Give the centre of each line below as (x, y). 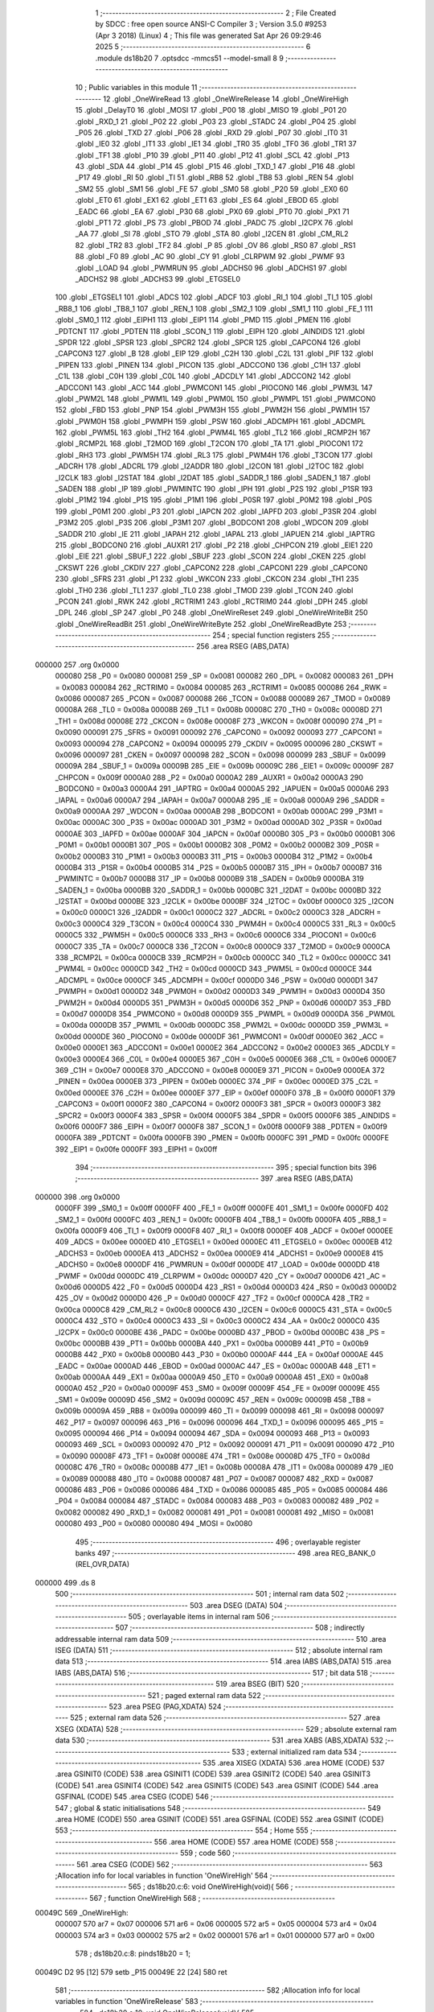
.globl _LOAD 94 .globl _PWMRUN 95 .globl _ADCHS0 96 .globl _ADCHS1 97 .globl (211, 268)
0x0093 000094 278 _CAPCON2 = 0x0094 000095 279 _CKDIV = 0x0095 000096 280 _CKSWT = (219, 744)
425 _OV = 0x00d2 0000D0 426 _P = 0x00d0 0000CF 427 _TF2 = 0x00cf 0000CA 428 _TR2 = (213, 1298)
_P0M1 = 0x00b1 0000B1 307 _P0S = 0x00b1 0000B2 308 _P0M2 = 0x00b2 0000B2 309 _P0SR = (217, 845)
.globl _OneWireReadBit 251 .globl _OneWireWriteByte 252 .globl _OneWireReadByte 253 (201, 624)
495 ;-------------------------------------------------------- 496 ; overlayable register (218, 1542)
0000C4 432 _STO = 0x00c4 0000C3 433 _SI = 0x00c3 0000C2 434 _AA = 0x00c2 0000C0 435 (217, 1321)
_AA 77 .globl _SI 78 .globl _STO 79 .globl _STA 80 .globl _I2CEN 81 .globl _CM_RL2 (212, 234)
